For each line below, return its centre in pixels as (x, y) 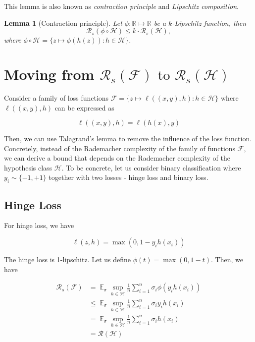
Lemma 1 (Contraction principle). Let (63, 23)
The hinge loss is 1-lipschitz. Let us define (68, 259)
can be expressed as (84, 107)
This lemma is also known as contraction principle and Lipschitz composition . (121, 6)
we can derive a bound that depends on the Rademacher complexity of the (117, 158)
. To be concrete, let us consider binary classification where (151, 167)
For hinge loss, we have (39, 225)
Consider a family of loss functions (56, 97)
